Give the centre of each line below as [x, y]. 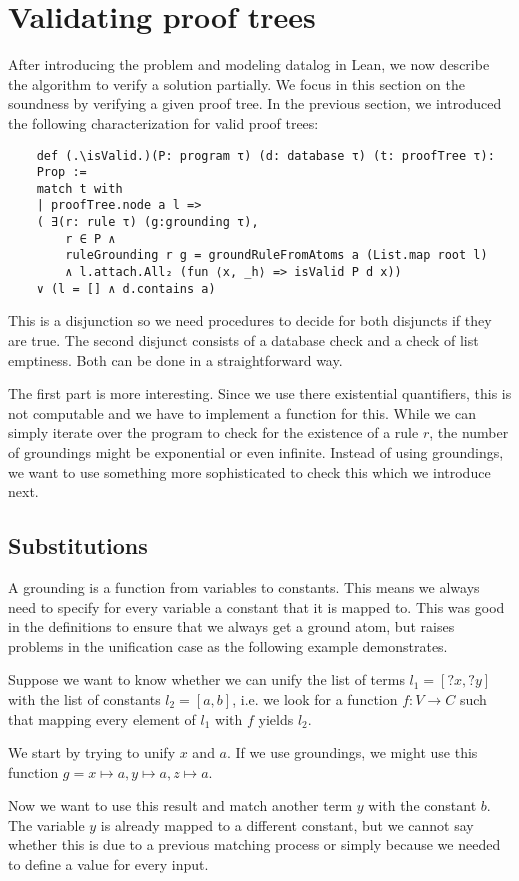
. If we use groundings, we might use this [352, 752]
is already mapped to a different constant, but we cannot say [287, 824]
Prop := [61, 172]
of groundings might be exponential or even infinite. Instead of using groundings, [256, 451]
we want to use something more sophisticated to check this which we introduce [249, 471]
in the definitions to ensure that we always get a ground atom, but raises [231, 626]
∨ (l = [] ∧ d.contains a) [126, 288]
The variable [46, 824]
